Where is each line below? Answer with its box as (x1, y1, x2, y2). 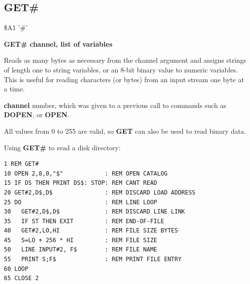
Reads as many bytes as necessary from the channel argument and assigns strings (4, 55, 247, 65)
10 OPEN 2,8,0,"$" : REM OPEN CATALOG (4, 170, 168, 177)
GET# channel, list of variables (4, 38, 112, 49)
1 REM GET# (4, 160, 39, 168)
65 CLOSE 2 (4, 275, 39, 282)
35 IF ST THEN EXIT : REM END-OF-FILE (4, 217, 164, 225)
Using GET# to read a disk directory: (4, 142, 121, 152)
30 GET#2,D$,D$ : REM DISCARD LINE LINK (4, 208, 185, 215)
